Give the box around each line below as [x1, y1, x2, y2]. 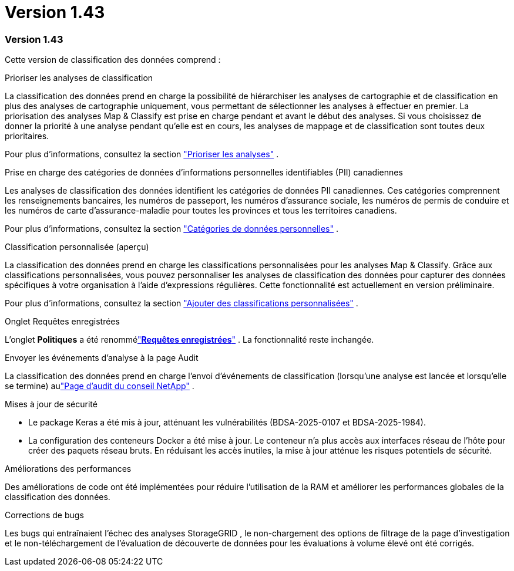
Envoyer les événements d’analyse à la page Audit [5, 353, 199, 363]
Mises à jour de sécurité [5, 399, 98, 410]
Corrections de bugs [5, 510, 84, 521]
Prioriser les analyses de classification [5, 73, 153, 83]
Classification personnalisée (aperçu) [5, 242, 149, 252]
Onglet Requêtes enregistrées [5, 316, 120, 327]
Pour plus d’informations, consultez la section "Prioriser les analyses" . [5, 149, 279, 160]
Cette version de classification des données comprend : [5, 55, 221, 65]
